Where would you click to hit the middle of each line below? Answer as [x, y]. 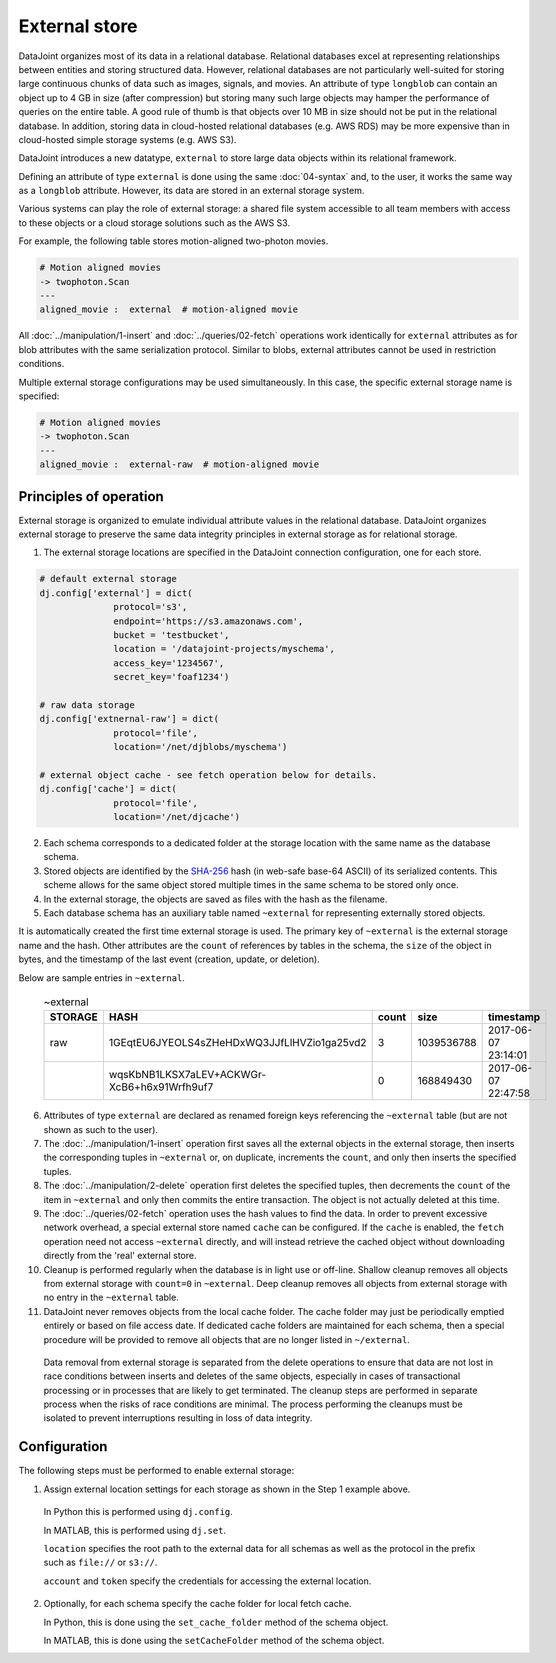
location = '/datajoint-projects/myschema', [224, 649]
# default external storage [108, 579]
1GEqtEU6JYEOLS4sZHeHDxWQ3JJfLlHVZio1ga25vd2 [237, 1043]
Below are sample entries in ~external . [101, 977]
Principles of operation [91, 496]
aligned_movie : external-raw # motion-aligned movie [179, 464]
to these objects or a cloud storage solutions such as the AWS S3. [154, 222]
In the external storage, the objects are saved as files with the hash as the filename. [215, 899]
